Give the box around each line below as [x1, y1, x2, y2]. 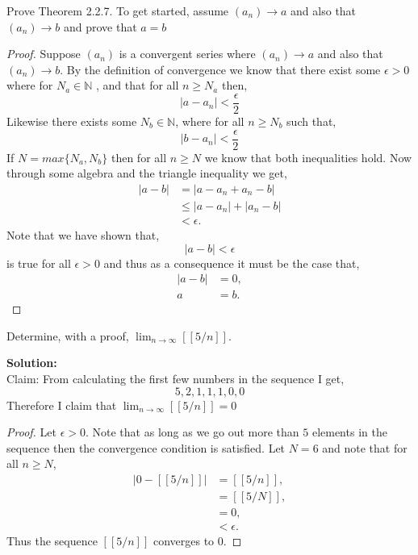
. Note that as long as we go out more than [85, 424, 299, 440]
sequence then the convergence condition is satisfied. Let [6, 439, 286, 456]
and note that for [322, 439, 408, 456]
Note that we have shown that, [6, 226, 160, 243]
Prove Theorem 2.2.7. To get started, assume [6, 2, 229, 19]
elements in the [311, 424, 387, 440]
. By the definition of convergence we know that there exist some [60, 61, 381, 77]
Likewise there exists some [6, 113, 137, 130]
